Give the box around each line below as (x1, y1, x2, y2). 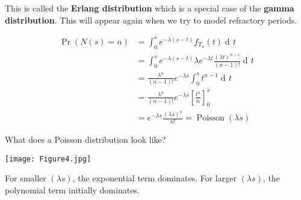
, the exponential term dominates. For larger (72, 172, 237, 184)
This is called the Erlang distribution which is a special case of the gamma (5, 2, 294, 14)
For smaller (5, 172, 46, 184)
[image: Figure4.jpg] (5, 154, 92, 163)
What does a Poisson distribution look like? (5, 133, 166, 146)
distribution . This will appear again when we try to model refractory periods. (5, 13, 297, 26)
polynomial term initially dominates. (5, 184, 140, 196)
